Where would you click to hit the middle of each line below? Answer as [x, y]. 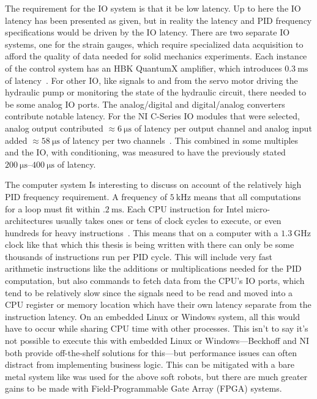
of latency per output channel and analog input [223, 128]
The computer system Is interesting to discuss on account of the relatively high [153, 185]
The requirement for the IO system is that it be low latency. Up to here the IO [153, 8]
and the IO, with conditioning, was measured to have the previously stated [145, 152]
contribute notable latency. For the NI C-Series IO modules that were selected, [152, 116]
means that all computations [247, 196]
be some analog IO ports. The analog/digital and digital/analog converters [145, 104]
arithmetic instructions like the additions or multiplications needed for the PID [153, 268]
